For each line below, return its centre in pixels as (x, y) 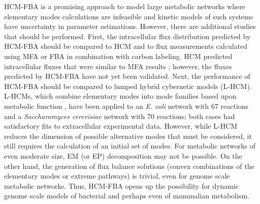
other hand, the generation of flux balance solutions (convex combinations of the (129, 166)
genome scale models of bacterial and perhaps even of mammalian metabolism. (127, 196)
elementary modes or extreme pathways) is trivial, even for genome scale (117, 176)
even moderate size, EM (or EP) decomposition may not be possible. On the (123, 155)
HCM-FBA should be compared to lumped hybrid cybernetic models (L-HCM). (128, 86)
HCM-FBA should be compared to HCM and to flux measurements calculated (126, 46)
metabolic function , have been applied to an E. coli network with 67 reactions (126, 106)
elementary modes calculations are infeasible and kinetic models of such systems (129, 16)
